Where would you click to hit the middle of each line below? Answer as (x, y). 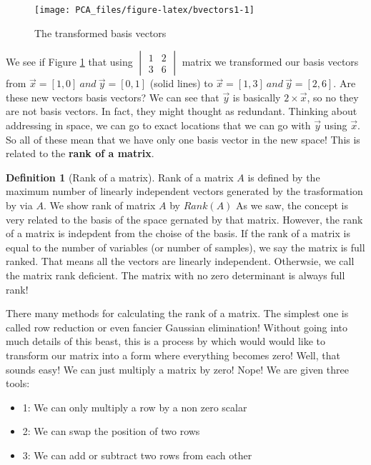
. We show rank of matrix (99, 205)
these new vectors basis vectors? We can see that (113, 97)
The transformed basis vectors (100, 32)
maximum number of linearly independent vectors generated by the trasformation (184, 191)
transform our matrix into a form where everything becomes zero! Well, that (173, 355)
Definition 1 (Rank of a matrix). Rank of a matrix (120, 177)
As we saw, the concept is (292, 205)
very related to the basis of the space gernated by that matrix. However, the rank (184, 219)
